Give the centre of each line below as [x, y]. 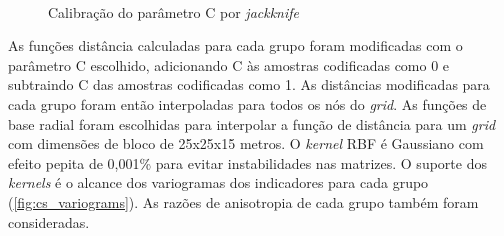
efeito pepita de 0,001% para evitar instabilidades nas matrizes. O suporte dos [247, 162]
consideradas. [49, 221]
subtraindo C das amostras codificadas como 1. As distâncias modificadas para [249, 84]
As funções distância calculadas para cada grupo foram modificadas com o [235, 45]
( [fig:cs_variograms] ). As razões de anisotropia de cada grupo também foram [243, 201]
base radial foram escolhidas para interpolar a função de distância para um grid [252, 123]
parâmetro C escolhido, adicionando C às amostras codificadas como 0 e [229, 64]
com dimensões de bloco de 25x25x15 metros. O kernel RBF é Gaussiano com [246, 143]
